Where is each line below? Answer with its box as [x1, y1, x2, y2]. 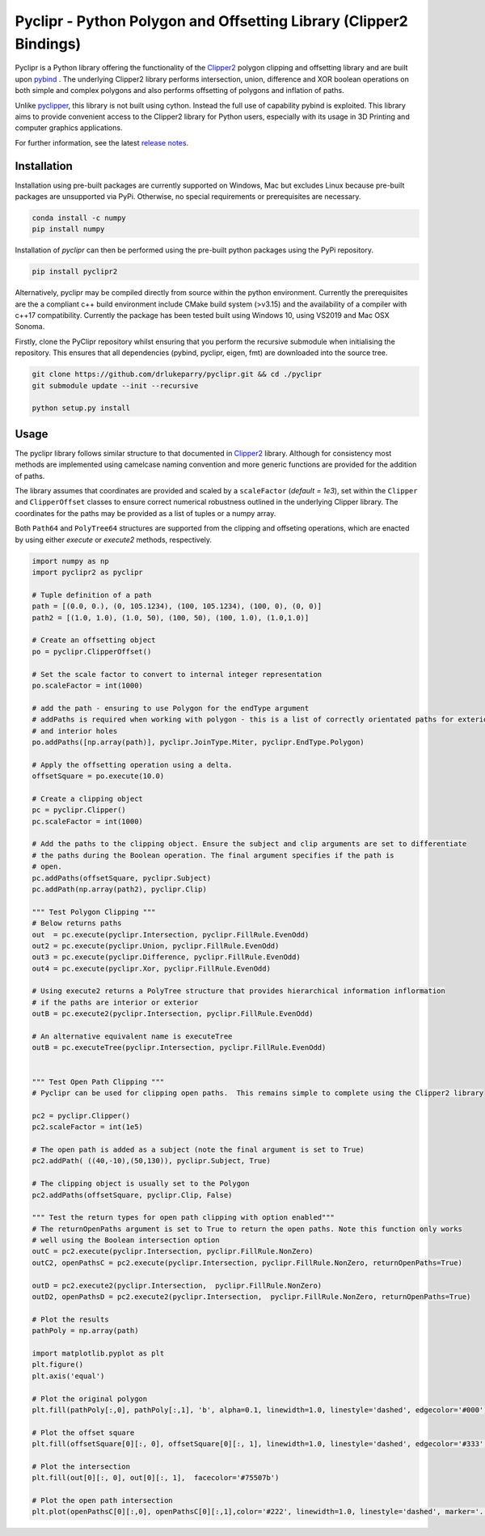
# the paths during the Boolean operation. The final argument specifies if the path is [32, 850, 395, 860]
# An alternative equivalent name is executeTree [32, 1032, 233, 1041]
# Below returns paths [32, 919, 122, 928]
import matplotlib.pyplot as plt [32, 1348, 165, 1358]
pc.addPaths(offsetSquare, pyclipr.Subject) [32, 874, 212, 882]
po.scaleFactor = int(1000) [32, 680, 143, 690]
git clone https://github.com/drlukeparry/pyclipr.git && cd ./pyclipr [32, 370, 323, 379]
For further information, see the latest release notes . [15, 138, 189, 147]
